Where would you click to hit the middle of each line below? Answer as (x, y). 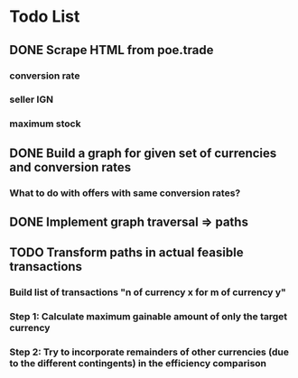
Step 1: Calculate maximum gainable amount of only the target (149, 317)
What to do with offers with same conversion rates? (125, 193)
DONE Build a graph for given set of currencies (143, 153)
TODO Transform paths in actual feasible (126, 253)
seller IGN (32, 99)
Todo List (45, 17)
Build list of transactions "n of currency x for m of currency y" (148, 292)
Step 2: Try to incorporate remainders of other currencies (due (149, 352)
